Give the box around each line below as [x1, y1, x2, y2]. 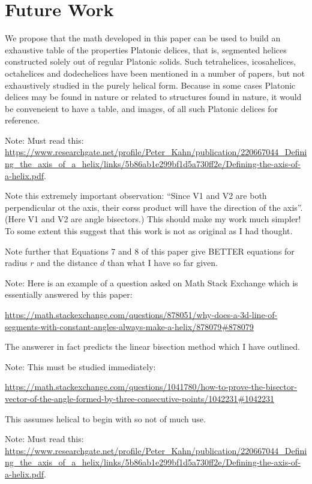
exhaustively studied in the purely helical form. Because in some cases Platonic [5, 78, 296, 91]
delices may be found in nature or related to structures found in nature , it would [5, 90, 302, 103]
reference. [5, 114, 40, 126]
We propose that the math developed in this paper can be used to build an [5, 32, 281, 44]
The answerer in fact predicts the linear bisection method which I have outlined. [5, 340, 300, 353]
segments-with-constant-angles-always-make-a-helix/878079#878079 [5, 320, 254, 332]
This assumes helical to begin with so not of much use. [5, 412, 206, 425]
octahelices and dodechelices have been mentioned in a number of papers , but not [5, 66, 305, 79]
